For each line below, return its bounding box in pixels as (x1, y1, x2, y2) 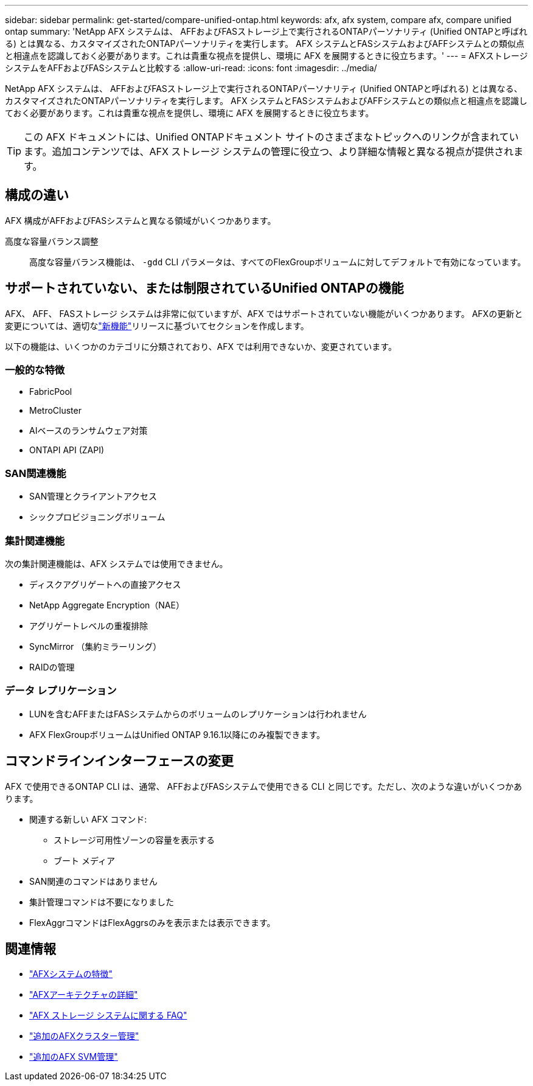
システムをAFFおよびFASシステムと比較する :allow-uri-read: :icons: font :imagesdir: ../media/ (5, 63, 377, 73)
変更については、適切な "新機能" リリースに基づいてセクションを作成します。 (5, 320, 309, 331)
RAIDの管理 (29, 661, 75, 672)
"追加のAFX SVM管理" (29, 1051, 118, 1062)
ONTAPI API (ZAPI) (29, 445, 105, 456)
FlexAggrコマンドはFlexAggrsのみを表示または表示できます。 (29, 917, 276, 928)
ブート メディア (54, 855, 115, 866)
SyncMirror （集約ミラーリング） (29, 641, 162, 652)
